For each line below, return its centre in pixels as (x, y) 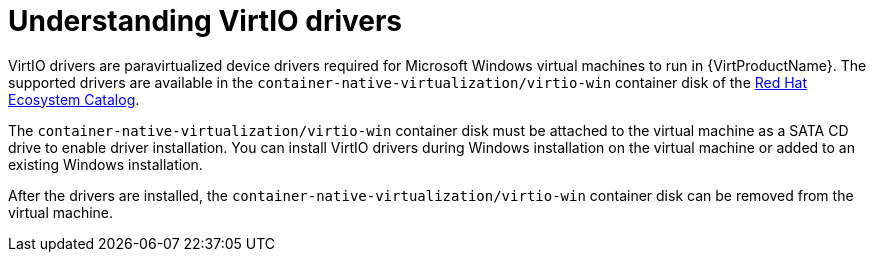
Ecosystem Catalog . (74, 99)
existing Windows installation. (105, 164)
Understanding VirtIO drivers (205, 21)
